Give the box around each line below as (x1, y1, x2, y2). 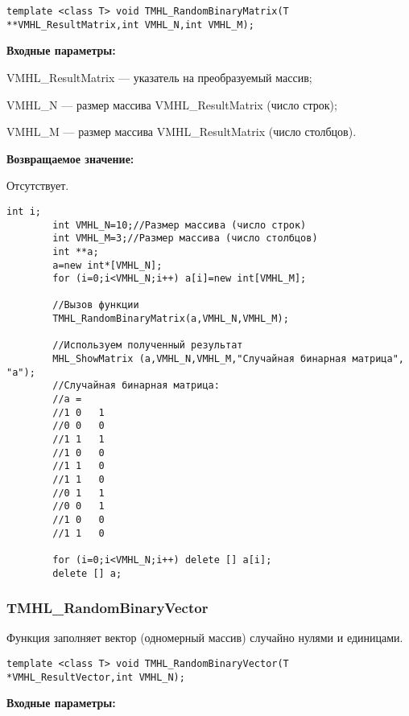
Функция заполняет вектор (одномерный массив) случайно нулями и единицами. (6, 629, 403, 646)
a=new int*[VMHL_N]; (52, 259, 163, 271)
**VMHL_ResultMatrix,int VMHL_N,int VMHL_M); (6, 19, 254, 31)
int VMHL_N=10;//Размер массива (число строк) (52, 219, 307, 231)
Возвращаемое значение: (6, 150, 134, 167)
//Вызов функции (52, 299, 139, 311)
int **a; (52, 245, 99, 257)
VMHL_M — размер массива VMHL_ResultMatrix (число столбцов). (6, 123, 357, 140)
